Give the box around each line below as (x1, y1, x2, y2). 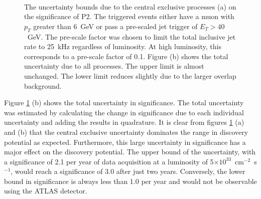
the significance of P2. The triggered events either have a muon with (24, 11, 234, 22)
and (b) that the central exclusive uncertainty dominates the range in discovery (4, 126, 248, 137)
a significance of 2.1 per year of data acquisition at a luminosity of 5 (4, 156, 214, 166)
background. (24, 80, 62, 91)
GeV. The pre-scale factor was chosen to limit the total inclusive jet (27, 31, 236, 42)
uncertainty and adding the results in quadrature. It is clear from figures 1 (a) (4, 117, 244, 127)
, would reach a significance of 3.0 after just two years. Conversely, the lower (11, 166, 245, 176)
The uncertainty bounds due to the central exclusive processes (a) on (24, 1, 236, 12)
